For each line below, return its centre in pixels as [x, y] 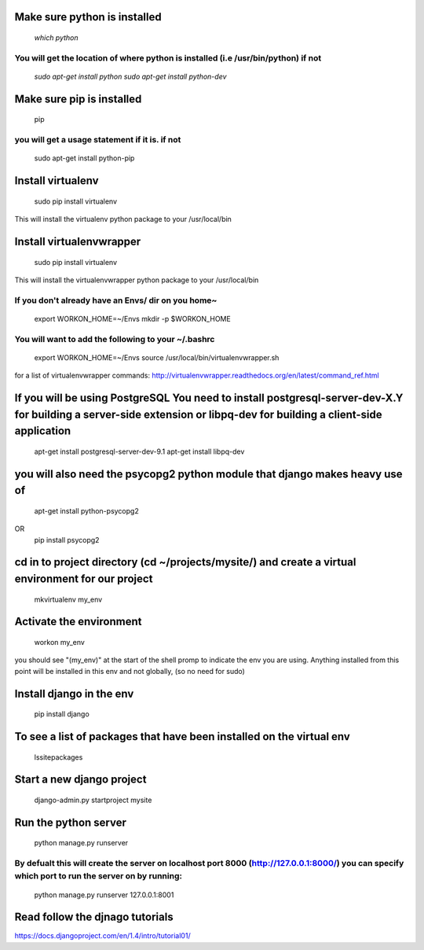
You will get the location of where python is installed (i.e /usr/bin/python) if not [168, 57]
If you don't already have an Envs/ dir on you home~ [116, 300]
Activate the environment [78, 622]
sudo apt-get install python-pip [84, 158]
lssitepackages [58, 757]
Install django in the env [74, 693]
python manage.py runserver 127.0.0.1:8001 [104, 895]
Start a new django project [80, 780]
